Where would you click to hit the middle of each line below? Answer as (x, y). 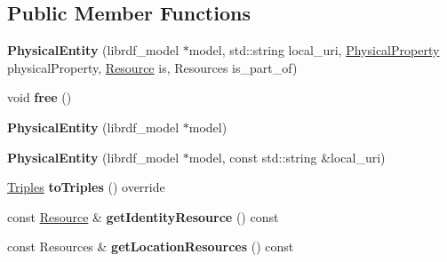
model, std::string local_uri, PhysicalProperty (314, 50)
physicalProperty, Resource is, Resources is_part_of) (152, 67)
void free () (40, 97)
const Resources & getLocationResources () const (151, 246)
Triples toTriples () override (86, 187)
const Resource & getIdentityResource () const (143, 216)
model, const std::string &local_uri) (287, 157)
